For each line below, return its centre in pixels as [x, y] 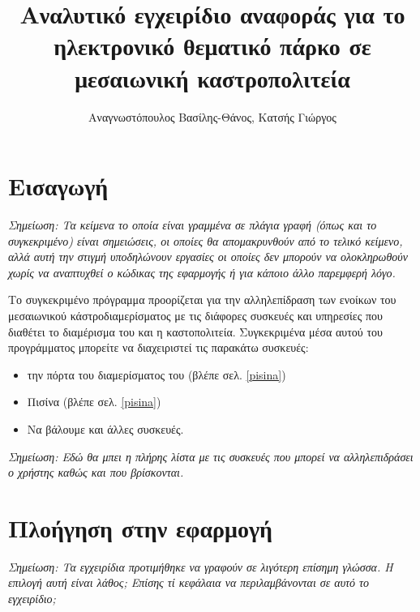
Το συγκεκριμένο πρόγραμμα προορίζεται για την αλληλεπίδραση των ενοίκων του [202, 300]
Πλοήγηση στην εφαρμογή [140, 527]
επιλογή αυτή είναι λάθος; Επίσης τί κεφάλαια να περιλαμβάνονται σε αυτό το [189, 582]
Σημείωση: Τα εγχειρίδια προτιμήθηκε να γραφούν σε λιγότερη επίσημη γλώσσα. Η [201, 566]
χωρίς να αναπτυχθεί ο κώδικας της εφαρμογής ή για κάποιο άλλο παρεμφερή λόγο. [202, 272]
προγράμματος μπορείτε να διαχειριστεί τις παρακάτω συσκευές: [159, 347]
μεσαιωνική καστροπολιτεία [212, 77]
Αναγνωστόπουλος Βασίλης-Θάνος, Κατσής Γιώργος [212, 116]
